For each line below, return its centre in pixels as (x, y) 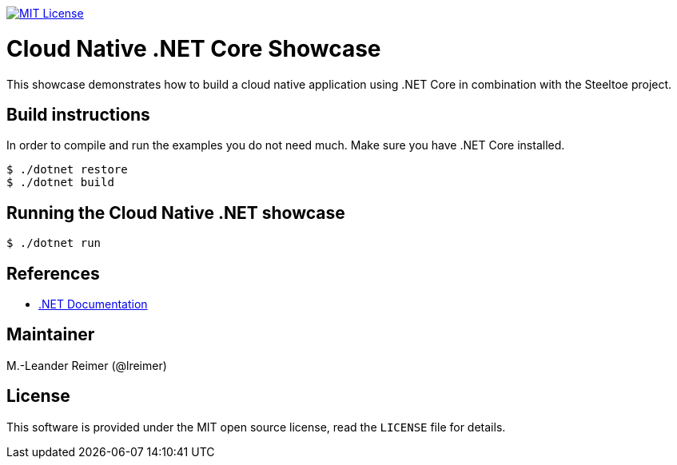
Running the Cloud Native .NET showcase (176, 213)
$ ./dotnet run (54, 243)
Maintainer (51, 335)
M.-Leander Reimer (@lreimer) (87, 365)
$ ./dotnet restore (67, 170)
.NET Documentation (93, 304)
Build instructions (78, 114)
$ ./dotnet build (60, 183)
